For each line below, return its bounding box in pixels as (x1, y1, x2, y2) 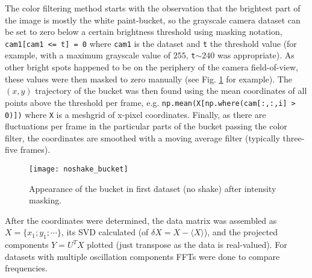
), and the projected (204, 226, 278, 238)
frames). (20, 143, 51, 156)
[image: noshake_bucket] (29, 164, 128, 173)
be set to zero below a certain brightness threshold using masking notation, (5, 25, 282, 38)
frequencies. (5, 262, 48, 274)
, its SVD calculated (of (61, 226, 149, 238)
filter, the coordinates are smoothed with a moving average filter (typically (5, 131, 280, 144)
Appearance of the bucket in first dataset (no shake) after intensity (29, 182, 276, 194)
